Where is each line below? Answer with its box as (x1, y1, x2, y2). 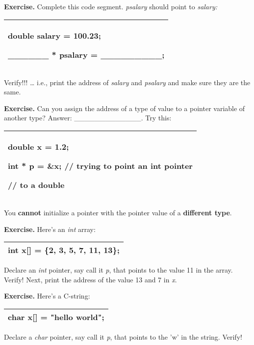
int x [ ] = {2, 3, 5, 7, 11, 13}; (8, 244, 120, 256)
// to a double (8, 179, 65, 190)
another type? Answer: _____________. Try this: (4, 113, 172, 123)
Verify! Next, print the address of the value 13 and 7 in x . (4, 274, 177, 284)
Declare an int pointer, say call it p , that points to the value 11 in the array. (4, 265, 233, 275)
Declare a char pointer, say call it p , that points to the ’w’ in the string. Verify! (4, 331, 242, 342)
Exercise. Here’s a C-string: (4, 291, 90, 301)
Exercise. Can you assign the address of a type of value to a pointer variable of (4, 103, 245, 113)
